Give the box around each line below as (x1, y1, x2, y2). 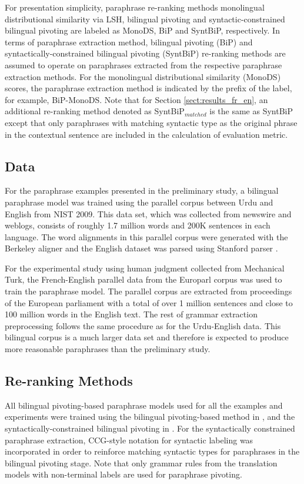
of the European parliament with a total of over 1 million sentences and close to (5, 296, 293, 309)
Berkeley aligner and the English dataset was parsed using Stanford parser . (5, 242, 278, 254)
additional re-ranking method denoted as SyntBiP (5, 105, 185, 117)
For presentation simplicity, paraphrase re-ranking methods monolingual (5, 1, 265, 13)
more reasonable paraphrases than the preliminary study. (5, 343, 211, 355)
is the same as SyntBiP (209, 105, 293, 117)
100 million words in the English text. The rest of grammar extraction (5, 308, 258, 320)
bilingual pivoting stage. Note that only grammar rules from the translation (5, 456, 278, 469)
